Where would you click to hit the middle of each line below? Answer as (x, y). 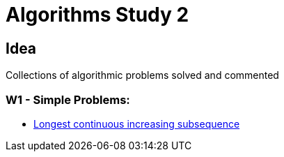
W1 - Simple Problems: (68, 99)
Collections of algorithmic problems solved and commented (142, 75)
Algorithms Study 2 (97, 15)
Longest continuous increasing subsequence (137, 124)
